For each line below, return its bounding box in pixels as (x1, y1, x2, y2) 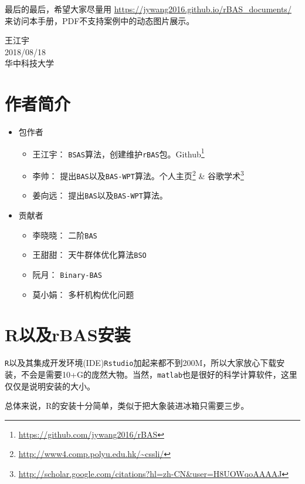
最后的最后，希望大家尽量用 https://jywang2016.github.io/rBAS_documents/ (5, 3, 292, 15)
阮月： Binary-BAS (32, 268, 102, 280)
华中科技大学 (5, 57, 54, 69)
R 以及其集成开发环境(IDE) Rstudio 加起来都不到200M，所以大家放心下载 (5, 357, 277, 369)
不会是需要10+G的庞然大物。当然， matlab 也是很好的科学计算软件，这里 (21, 368, 297, 380)
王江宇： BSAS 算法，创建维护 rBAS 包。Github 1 (32, 146, 205, 160)
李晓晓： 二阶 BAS (32, 228, 97, 241)
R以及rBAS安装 (5, 322, 131, 347)
